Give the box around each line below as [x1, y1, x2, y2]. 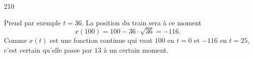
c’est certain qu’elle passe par [4, 44, 92, 55]
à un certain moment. [103, 44, 169, 55]
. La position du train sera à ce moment [82, 17, 202, 27]
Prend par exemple [4, 17, 61, 27]
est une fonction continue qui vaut [50, 35, 153, 45]
